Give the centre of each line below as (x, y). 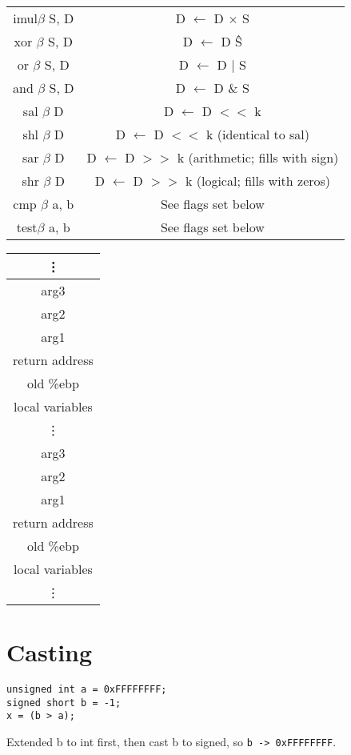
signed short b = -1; (64, 703)
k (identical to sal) (258, 134)
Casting (50, 652)
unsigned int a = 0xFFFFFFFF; (87, 690)
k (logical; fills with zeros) (258, 181)
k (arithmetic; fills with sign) (258, 157)
